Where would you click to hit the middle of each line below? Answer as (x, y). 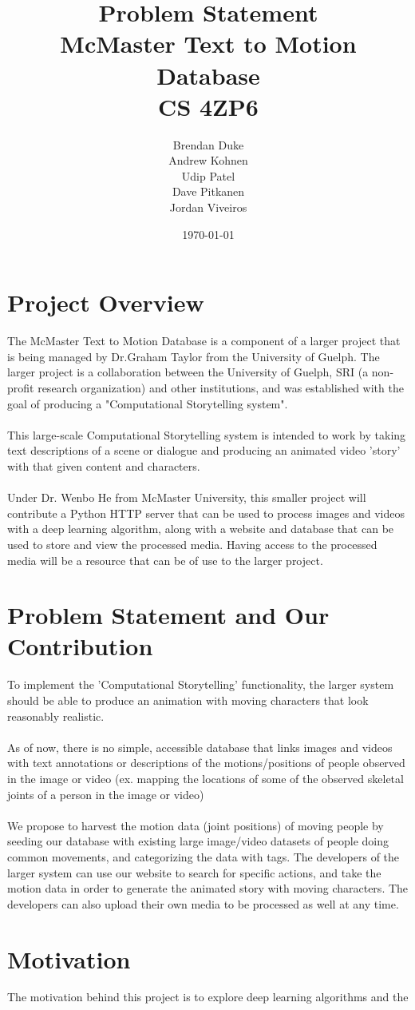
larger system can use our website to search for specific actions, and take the (194, 872)
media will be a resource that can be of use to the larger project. (165, 560)
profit (21, 387)
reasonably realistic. (56, 716)
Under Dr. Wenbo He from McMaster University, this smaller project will (187, 497)
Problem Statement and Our (168, 615)
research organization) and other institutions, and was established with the (221, 387)
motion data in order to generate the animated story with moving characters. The (208, 888)
